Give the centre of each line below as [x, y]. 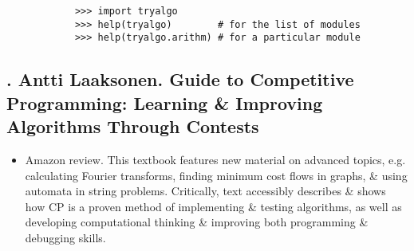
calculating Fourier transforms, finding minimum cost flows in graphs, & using [216, 175]
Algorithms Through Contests [133, 126]
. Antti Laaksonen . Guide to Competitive [180, 79]
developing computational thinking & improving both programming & [197, 222]
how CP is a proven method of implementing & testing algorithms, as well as [213, 206]
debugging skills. [65, 237]
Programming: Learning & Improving [165, 102]
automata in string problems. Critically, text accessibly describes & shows [205, 191]
